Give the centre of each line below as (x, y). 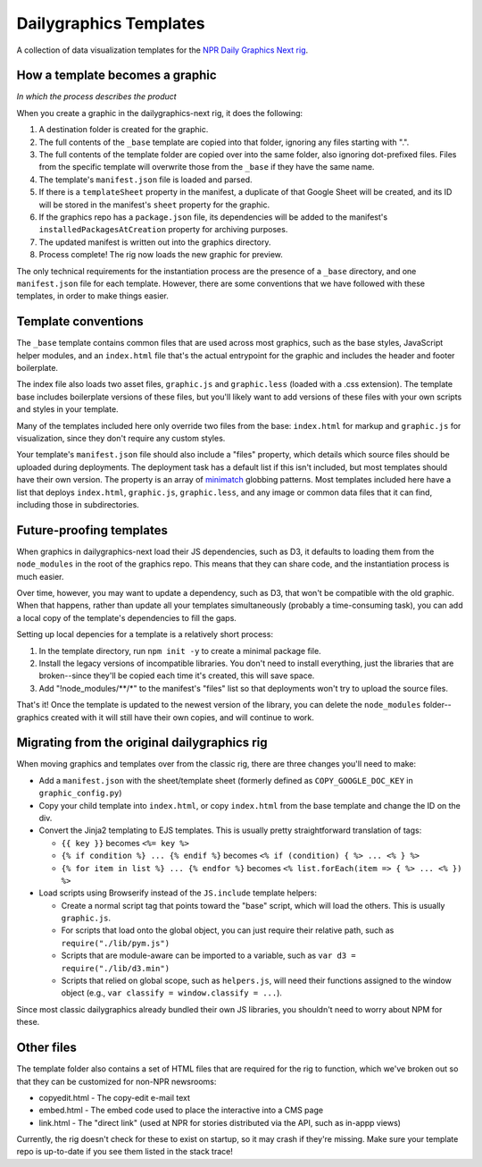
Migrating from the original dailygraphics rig (142, 743)
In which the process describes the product (97, 97)
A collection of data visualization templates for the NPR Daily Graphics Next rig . (162, 50)
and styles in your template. (68, 409)
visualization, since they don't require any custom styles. (121, 438)
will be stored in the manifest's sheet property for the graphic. (154, 205)
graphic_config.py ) (80, 793)
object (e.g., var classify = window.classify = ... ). (172, 993)
